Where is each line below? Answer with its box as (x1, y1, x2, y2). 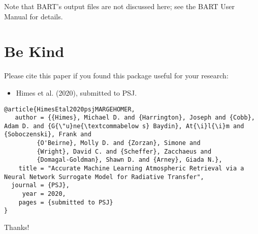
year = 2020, (22, 190, 66, 198)
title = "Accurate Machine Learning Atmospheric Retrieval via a (18, 165, 244, 172)
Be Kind (4, 41, 64, 62)
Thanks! (4, 222, 29, 232)
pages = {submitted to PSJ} (18, 198, 113, 206)
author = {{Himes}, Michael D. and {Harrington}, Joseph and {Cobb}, (15, 114, 255, 122)
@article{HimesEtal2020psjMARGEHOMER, (4, 105, 135, 113)
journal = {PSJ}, (11, 182, 70, 189)
